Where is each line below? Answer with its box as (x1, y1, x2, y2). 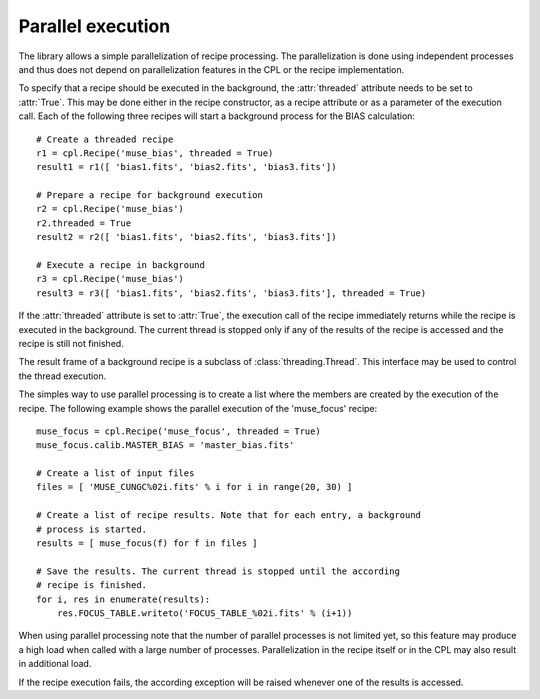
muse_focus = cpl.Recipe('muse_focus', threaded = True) (36, 425, 322, 437)
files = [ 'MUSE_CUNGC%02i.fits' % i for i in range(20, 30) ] (36, 481, 353, 493)
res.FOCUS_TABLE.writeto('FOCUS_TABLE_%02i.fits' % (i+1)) (56, 608, 353, 619)
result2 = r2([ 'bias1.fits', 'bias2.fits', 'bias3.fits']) (36, 231, 337, 243)
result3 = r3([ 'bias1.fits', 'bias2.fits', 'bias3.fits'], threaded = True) (36, 287, 427, 299)
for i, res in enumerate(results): (36, 593, 211, 605)
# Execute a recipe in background (36, 260, 205, 271)
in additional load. (18, 658, 92, 670)
